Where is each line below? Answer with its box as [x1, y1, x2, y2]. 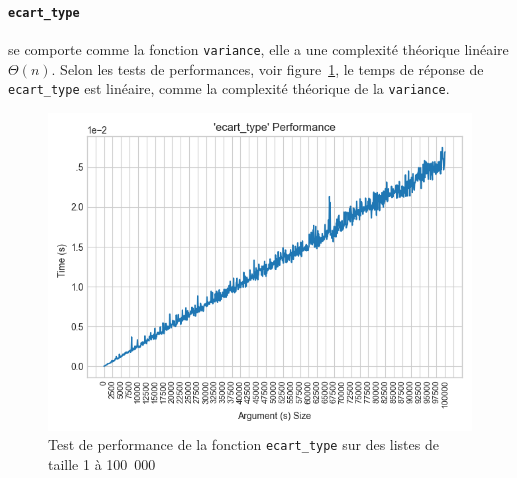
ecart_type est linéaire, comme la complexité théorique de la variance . [8, 78, 450, 99]
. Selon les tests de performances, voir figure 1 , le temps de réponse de [51, 58, 484, 79]
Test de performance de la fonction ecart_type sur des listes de [48, 434, 439, 455]
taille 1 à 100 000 [48, 454, 156, 475]
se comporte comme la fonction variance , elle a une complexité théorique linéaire [8, 38, 509, 59]
